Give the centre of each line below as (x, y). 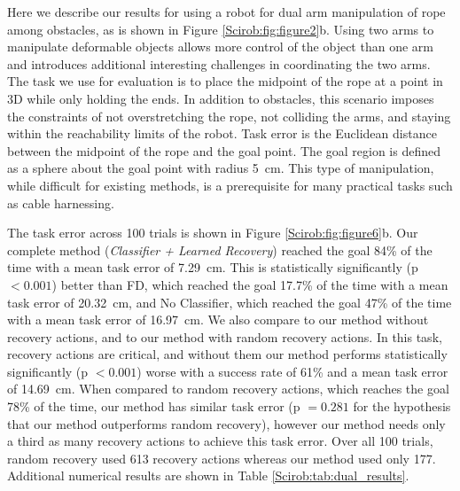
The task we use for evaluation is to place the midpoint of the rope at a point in (225, 81)
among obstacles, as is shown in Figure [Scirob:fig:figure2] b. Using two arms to (221, 29)
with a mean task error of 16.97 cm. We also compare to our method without (218, 320)
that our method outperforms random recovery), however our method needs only (226, 423)
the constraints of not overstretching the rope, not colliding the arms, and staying (229, 116)
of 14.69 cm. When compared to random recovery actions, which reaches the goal (228, 389)
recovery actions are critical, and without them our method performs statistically (227, 354)
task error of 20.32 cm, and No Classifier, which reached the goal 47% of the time (230, 302)
